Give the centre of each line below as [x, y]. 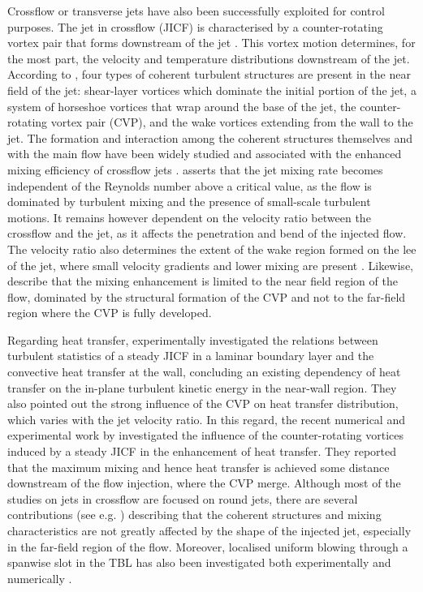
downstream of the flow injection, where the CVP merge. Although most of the [204, 483]
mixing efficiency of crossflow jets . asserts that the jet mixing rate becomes [195, 169]
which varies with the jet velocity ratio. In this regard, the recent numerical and [206, 419]
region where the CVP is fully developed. [110, 313]
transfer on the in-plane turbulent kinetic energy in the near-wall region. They [202, 387]
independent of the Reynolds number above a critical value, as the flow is [190, 185]
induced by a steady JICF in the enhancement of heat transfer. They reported [202, 451]
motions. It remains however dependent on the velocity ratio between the [189, 217]
